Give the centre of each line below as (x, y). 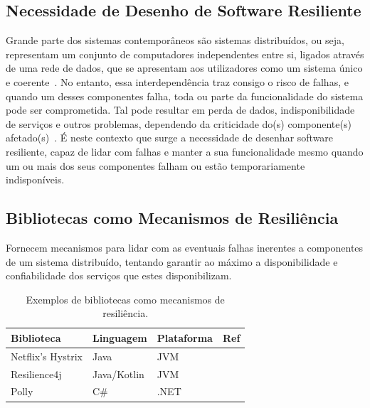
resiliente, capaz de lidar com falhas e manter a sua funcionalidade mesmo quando (185, 151)
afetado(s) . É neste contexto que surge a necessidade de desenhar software (170, 138)
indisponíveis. (35, 179)
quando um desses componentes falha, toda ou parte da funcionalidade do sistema (185, 96)
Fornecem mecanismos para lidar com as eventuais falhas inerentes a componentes (185, 247)
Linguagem (120, 337)
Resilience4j (36, 374)
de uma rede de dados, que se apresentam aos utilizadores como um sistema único (184, 68)
